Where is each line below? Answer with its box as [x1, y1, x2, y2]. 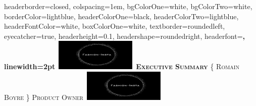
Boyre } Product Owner [4, 91, 83, 102]
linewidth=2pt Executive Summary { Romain [4, 61, 239, 72]
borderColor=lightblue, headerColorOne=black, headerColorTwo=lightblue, [4, 11, 239, 21]
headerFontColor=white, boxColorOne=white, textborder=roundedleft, [4, 21, 225, 31]
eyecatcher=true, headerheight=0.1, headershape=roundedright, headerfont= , [4, 30, 245, 41]
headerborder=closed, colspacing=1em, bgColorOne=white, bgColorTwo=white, [4, 1, 252, 11]
